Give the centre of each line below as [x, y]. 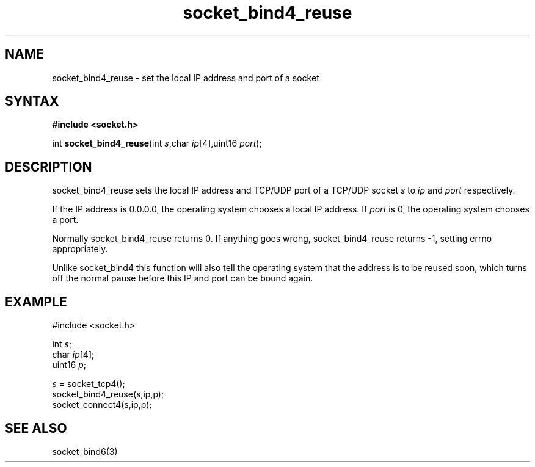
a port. [65, 220]
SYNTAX [32, 101]
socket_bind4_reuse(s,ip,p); [108, 394]
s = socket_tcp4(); [89, 384]
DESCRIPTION [49, 167]
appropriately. [80, 249]
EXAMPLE [36, 302]
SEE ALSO [36, 428]
